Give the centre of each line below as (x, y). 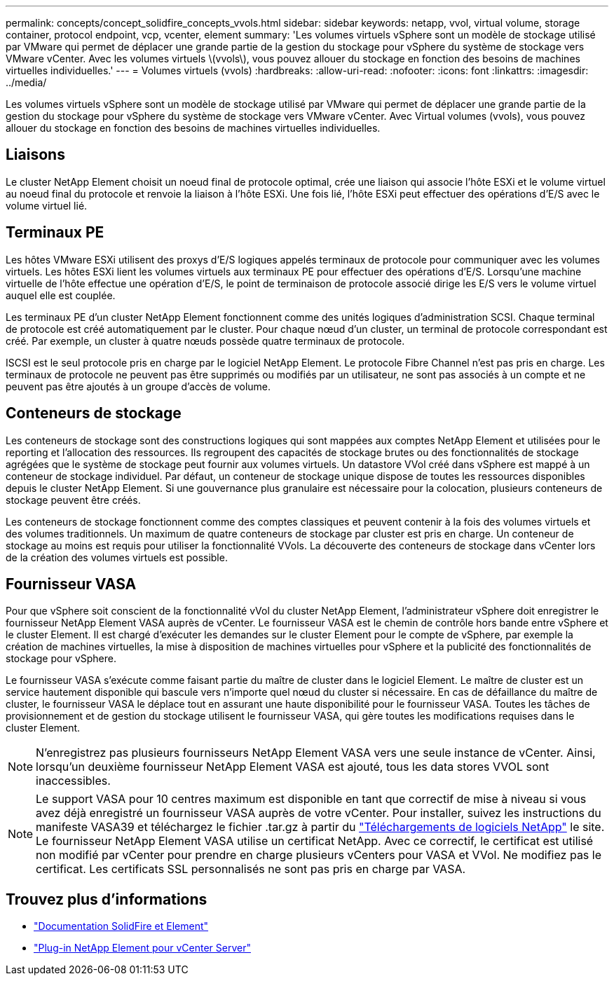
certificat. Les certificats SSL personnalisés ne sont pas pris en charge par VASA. (251, 869)
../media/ (26, 82)
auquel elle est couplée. (61, 295)
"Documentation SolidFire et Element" (121, 926)
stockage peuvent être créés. (73, 500)
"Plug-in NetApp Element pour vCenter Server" (142, 948)
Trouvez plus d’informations (107, 899)
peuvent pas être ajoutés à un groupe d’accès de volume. (138, 386)
